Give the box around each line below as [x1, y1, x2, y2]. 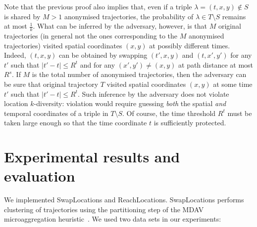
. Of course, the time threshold [122, 108, 216, 118]
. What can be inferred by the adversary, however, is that [33, 21, 207, 31]
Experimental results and [4, 147, 180, 167]
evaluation [4, 166, 75, 186]
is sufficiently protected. [154, 117, 226, 128]
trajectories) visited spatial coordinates [4, 40, 122, 50]
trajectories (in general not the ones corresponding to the [4, 31, 178, 41]
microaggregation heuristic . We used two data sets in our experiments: [4, 214, 221, 224]
